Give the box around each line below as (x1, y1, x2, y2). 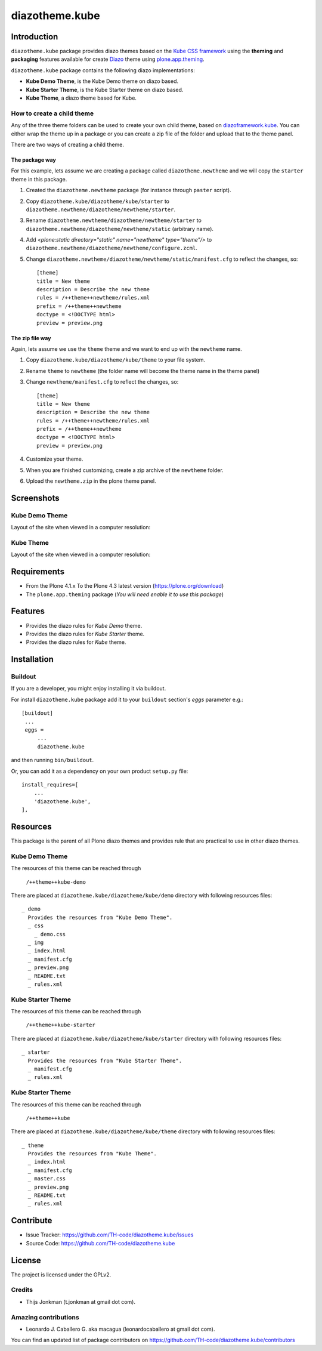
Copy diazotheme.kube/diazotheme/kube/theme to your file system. (26, 356, 206, 363)
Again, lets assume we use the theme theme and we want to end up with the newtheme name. (11, 345, 242, 352)
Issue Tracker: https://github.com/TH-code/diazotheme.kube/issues (26, 1231, 194, 1238)
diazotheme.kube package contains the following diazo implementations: (11, 66, 195, 74)
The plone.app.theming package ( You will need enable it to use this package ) (26, 591, 224, 598)
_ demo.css (33, 931, 66, 937)
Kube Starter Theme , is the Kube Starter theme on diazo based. (26, 86, 184, 93)
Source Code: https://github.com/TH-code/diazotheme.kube (26, 1239, 175, 1247)
